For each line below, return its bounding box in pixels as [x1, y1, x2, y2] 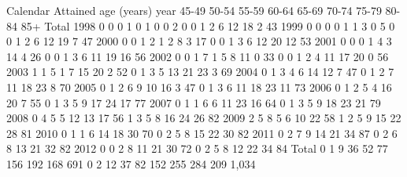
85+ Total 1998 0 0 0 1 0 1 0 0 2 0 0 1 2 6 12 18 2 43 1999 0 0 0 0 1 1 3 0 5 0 [20, 17, 395, 34]
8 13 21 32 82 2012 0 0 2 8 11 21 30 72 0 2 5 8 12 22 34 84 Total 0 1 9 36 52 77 [6, 140, 388, 157]
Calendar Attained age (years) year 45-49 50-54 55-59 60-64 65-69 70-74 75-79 [6, 2, 382, 18]
